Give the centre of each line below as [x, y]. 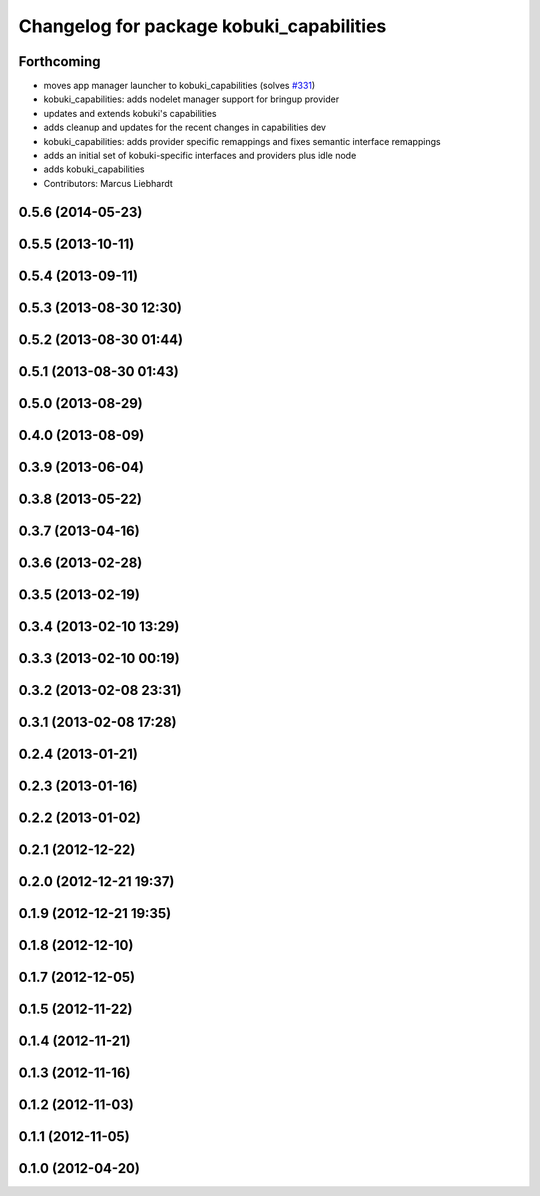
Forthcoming [59, 61]
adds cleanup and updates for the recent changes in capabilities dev [185, 127]
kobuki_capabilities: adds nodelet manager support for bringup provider [191, 99]
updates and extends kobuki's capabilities [130, 113]
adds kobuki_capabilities [94, 169]
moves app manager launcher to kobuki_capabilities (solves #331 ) [179, 86]
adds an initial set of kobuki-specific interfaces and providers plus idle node [200, 156]
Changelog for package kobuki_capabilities [202, 26]
